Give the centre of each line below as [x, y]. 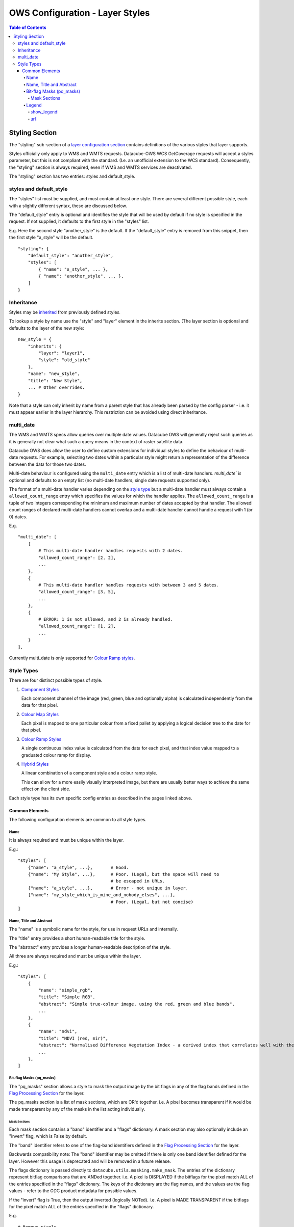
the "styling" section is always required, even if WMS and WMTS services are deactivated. [100, 167]
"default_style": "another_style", [71, 255]
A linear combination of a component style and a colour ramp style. [89, 773]
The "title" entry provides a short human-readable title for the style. [77, 938]
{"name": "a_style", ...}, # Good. [78, 867]
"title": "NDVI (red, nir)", [73, 1038]
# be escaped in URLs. [138, 881]
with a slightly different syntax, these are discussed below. [68, 206]
